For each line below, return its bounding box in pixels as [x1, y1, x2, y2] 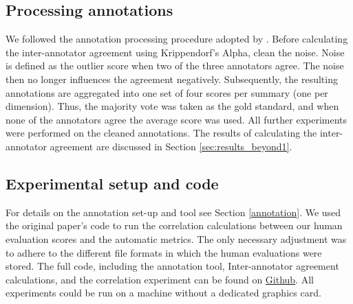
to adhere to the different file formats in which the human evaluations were [6, 245, 322, 259]
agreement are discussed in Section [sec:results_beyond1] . [50, 139, 292, 153]
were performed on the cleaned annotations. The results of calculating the [6, 126, 317, 140]
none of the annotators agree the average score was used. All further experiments [6, 112, 347, 126]
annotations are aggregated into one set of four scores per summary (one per [6, 85, 328, 100]
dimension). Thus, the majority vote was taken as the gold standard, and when [6, 99, 339, 113]
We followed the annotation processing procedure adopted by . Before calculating [6, 32, 348, 46]
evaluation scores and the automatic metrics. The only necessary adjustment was [6, 231, 347, 246]
